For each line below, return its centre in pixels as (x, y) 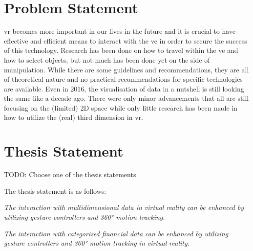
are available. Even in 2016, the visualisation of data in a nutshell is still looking (124, 88)
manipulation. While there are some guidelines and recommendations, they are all (126, 69)
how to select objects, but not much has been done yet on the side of (107, 59)
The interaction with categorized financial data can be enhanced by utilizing (116, 233)
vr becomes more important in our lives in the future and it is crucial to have (120, 31)
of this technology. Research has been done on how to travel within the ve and (121, 50)
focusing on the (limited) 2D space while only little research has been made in (121, 107)
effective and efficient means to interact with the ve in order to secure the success (126, 40)
